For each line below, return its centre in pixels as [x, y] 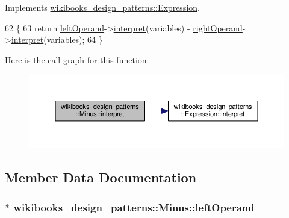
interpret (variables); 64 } [57, 39]
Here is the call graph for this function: [77, 59]
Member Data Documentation [101, 177]
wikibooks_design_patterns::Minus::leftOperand [134, 207]
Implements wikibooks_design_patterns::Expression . [102, 7]
